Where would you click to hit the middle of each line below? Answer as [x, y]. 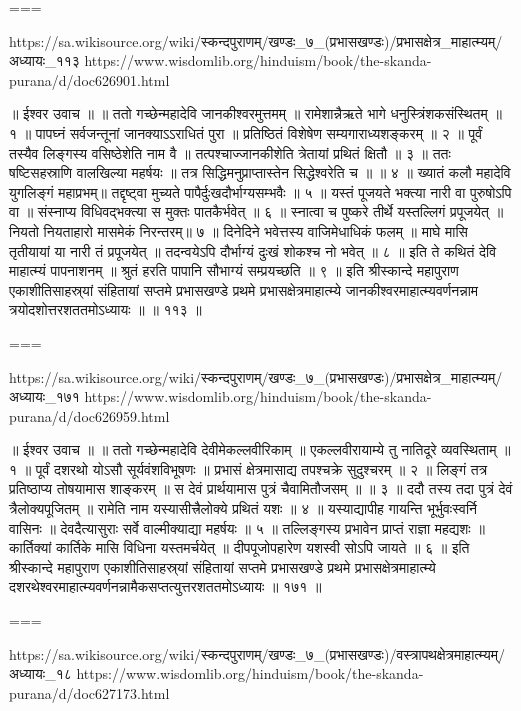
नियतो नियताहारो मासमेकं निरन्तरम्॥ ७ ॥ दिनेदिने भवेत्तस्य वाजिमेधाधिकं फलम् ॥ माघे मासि [238, 230]
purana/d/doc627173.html [89, 692]
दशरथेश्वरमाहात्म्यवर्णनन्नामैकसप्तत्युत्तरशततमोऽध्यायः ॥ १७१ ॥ [165, 586]
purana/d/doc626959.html [89, 415]
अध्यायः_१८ [40, 673]
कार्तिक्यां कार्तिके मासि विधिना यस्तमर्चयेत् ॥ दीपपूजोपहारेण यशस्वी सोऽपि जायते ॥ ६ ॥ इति [239, 547]
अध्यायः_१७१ [44, 396]
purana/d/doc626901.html [89, 79]
